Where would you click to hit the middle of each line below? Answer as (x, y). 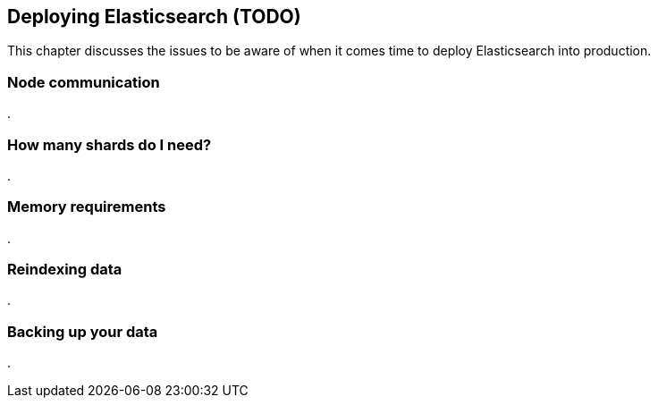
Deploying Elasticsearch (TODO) (154, 17)
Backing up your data (83, 331)
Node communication (84, 82)
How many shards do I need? (110, 144)
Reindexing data (65, 270)
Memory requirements (87, 207)
